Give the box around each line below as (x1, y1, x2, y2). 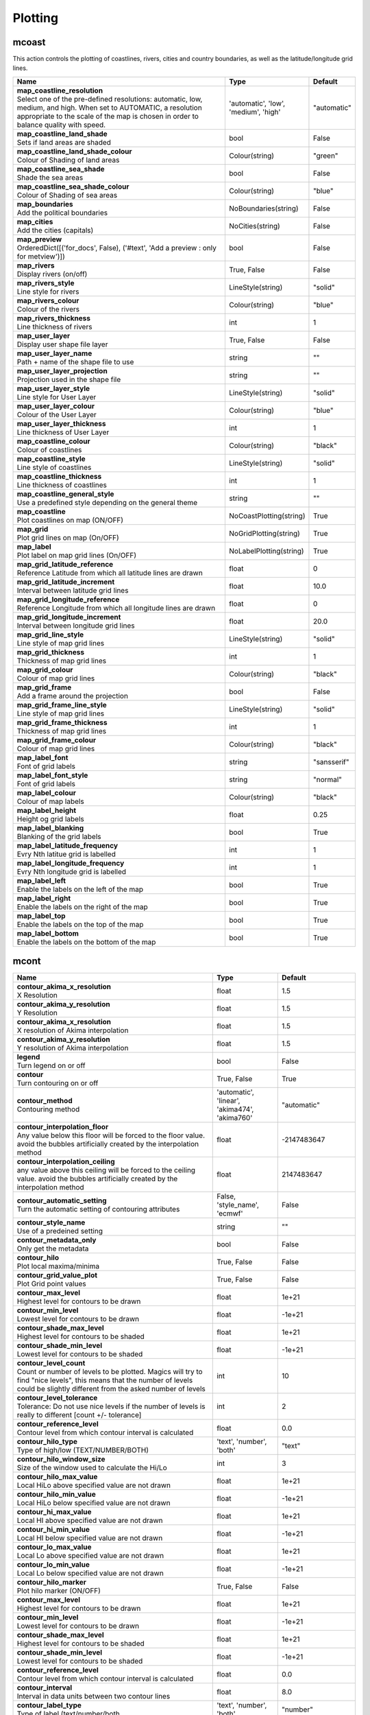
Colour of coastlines (16, 445, 82, 454)
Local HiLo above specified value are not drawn (16, 1480, 171, 1490)
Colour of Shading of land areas (16, 155, 120, 165)
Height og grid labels (16, 814, 85, 823)
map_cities (16, 217, 53, 226)
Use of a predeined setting (16, 1227, 103, 1236)
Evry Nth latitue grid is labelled (16, 849, 116, 859)
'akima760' (217, 1113, 253, 1123)
